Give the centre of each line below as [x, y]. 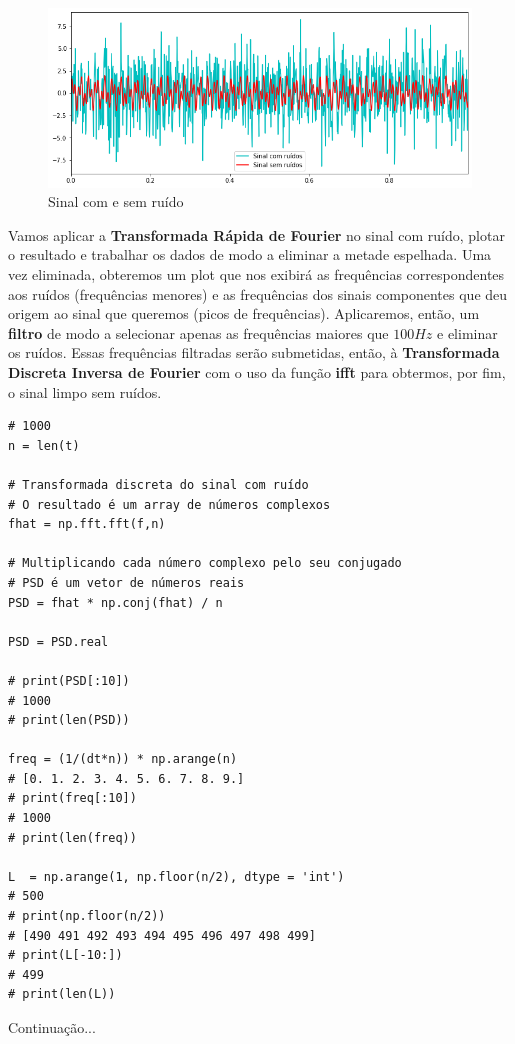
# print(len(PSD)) [69, 720]
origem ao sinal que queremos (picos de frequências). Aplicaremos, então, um [244, 313]
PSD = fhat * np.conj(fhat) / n [115, 602]
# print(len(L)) [62, 994]
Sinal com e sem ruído [116, 201]
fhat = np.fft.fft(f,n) [87, 524]
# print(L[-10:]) [65, 955]
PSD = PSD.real [58, 641]
